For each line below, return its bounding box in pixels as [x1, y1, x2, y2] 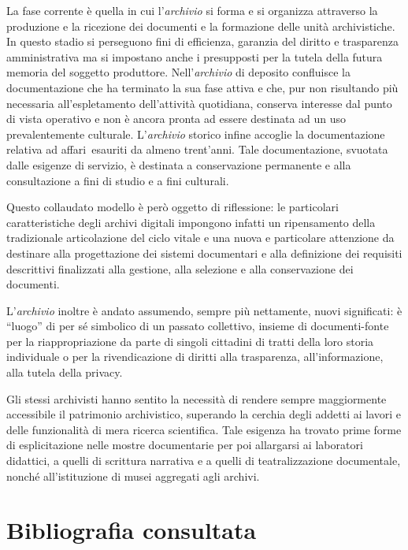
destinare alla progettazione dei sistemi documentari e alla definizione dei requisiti [6, 244, 402, 261]
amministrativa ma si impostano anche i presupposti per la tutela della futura [6, 48, 383, 65]
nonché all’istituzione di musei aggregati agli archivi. [6, 467, 260, 484]
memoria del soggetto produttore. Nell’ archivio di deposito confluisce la [6, 64, 351, 80]
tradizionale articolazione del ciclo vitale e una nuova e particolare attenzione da [6, 229, 395, 246]
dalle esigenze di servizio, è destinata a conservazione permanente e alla [6, 156, 351, 173]
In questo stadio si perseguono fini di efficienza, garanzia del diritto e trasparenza [6, 33, 399, 50]
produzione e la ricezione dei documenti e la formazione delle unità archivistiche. [6, 17, 395, 34]
